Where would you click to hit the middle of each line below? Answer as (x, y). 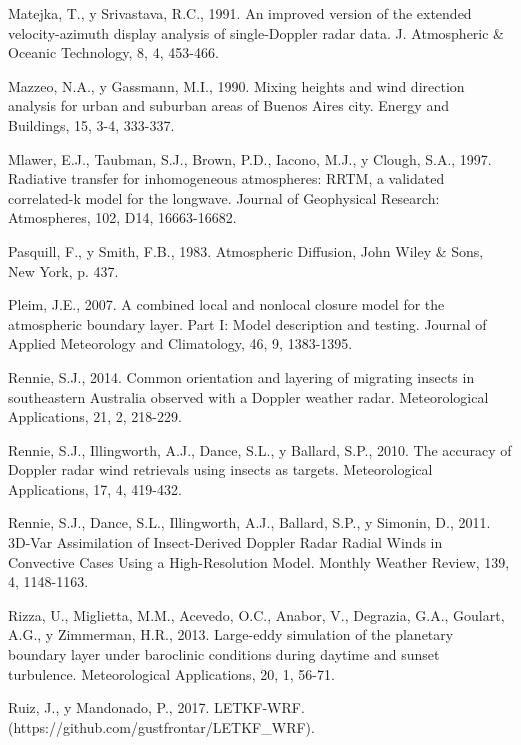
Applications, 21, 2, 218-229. (95, 416)
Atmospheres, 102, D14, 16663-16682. (122, 217)
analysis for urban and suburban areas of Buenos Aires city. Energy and (228, 105)
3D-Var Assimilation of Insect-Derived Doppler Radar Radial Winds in (225, 542)
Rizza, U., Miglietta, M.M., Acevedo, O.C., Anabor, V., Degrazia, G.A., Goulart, (256, 614)
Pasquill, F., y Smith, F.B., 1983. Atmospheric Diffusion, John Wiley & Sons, (246, 250)
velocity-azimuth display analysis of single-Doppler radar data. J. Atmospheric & (256, 32)
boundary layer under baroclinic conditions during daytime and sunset (224, 654)
